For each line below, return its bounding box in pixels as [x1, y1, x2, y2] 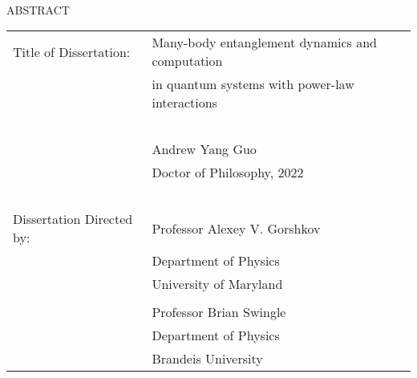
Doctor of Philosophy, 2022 [152, 163, 304, 182]
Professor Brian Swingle [152, 303, 286, 322]
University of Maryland [152, 274, 283, 294]
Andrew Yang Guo [152, 140, 257, 159]
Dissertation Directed [13, 209, 133, 229]
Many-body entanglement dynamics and [152, 33, 377, 52]
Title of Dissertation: [13, 42, 131, 61]
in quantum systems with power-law [152, 75, 354, 94]
